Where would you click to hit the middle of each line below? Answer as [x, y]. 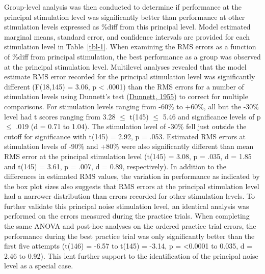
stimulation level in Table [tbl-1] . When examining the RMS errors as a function [130, 47]
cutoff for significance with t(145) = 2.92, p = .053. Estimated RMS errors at [125, 136]
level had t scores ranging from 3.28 [60, 116]
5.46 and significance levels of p [212, 116]
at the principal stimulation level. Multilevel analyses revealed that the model [125, 66]
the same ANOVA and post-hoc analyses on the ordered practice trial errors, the [130, 226]
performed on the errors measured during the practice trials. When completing [127, 216]
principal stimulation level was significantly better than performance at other [125, 17]
